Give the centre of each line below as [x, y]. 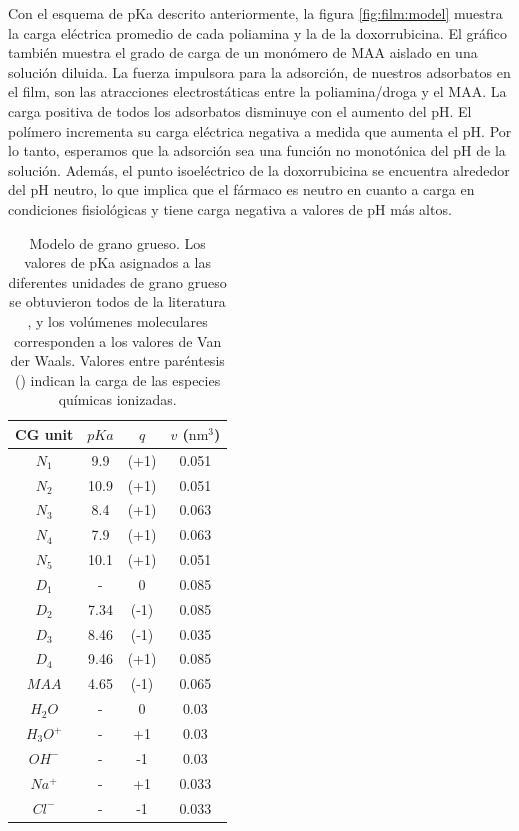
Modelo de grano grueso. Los [117, 242]
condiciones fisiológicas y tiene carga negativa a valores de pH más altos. [230, 208]
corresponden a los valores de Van [118, 340]
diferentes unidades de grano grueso [117, 281]
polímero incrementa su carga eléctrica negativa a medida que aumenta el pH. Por [260, 130]
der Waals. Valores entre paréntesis [117, 360]
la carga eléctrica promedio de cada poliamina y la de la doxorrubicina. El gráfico [257, 32]
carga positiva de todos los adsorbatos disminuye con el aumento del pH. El [240, 110]
